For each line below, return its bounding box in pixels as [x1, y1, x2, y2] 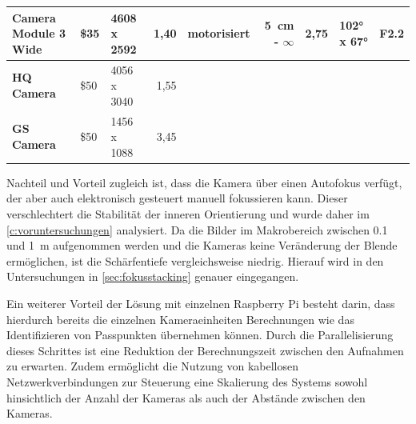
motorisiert [187, 25, 250, 42]
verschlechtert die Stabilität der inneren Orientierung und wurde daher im [6, 206, 370, 222]
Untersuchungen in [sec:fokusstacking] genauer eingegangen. [6, 268, 299, 285]
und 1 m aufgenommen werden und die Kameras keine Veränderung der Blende [6, 237, 398, 254]
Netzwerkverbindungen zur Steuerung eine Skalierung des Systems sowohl [6, 373, 368, 390]
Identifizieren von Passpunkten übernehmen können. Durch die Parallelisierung [6, 326, 394, 343]
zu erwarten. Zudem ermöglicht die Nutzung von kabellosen [6, 358, 298, 374]
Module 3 [12, 25, 66, 42]
